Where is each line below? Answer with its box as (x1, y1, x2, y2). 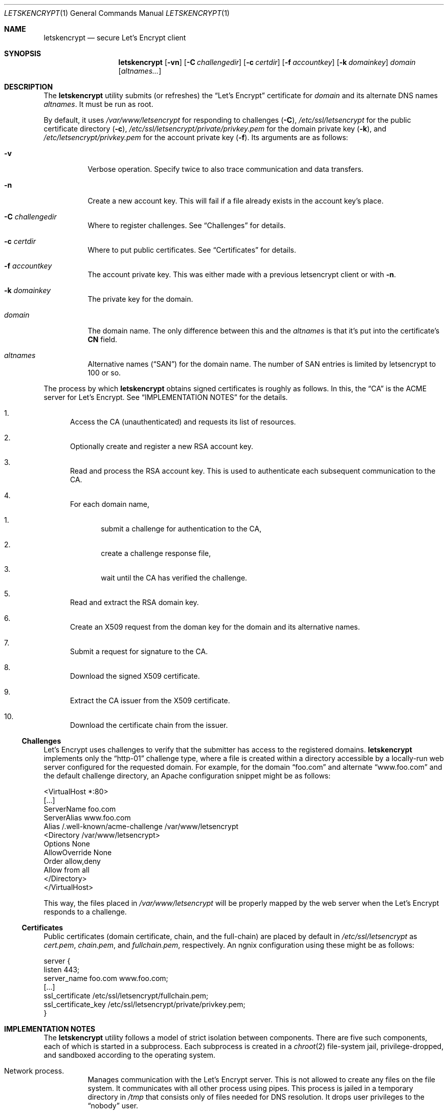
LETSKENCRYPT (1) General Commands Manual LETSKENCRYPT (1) (4, 9, 230, 17)
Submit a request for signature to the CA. (70, 647, 208, 656)
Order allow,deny (43, 857, 101, 865)
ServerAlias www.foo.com (43, 813, 131, 822)
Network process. (4, 1066, 64, 1075)
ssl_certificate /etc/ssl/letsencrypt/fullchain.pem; (43, 991, 209, 1000)
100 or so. (87, 368, 121, 377)
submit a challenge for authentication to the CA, (101, 524, 262, 533)
